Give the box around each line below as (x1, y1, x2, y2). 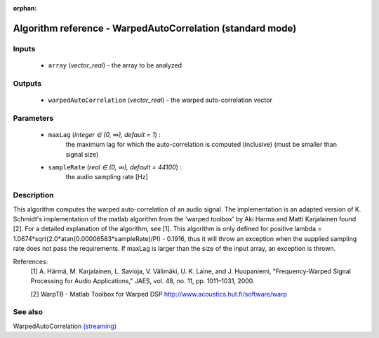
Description (13, 190, 54, 200)
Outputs (13, 78, 42, 88)
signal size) (65, 150, 99, 158)
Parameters (13, 113, 54, 123)
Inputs (13, 44, 36, 53)
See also (13, 307, 44, 317)
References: (13, 257, 48, 266)
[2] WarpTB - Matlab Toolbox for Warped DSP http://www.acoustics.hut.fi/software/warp (30, 290, 288, 298)
